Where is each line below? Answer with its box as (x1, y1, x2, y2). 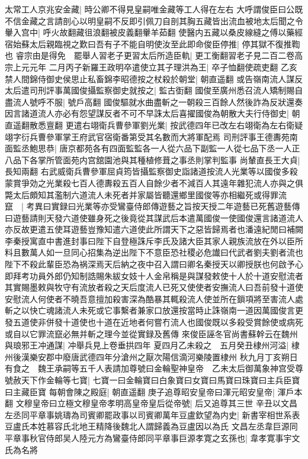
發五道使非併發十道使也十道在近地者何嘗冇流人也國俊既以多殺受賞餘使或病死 (5, 316, 303, 328)
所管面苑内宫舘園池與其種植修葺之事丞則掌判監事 (46, 153, 237, 166)
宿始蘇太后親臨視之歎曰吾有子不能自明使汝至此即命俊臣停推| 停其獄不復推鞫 (5, 37, 300, 50)
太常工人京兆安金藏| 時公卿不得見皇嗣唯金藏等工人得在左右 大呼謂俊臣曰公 (5, 3, 295, 15)
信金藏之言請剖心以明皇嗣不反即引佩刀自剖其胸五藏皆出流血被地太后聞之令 (12, 14, 303, 27)
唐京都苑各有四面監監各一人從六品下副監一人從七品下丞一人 (59, 142, 292, 154)
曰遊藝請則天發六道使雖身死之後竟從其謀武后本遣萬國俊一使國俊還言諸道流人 (5, 211, 303, 224)
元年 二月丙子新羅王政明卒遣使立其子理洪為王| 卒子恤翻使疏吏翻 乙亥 (29, 60, 297, 73)
